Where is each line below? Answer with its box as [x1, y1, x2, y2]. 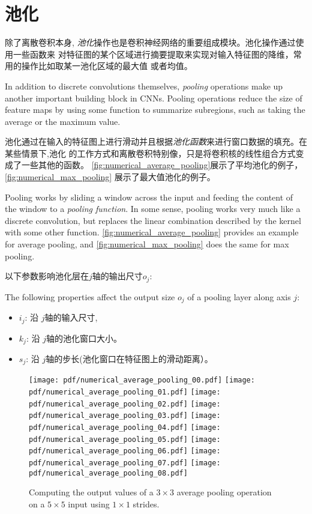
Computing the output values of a [29, 486, 154, 498]
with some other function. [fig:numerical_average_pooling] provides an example [5, 226, 299, 238]
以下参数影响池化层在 [5, 270, 89, 282]
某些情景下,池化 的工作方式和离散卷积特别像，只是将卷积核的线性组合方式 [5, 147, 296, 159]
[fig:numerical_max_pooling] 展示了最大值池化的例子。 [5, 171, 215, 183]
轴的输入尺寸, [44, 311, 98, 324]
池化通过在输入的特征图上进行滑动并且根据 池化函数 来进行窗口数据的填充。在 [5, 135, 307, 148]
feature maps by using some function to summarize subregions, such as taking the [5, 103, 305, 116]
